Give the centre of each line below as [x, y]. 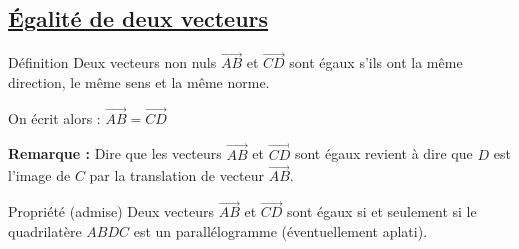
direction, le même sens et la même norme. [139, 82]
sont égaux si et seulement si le [382, 211]
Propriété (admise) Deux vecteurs [111, 211]
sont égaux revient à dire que [383, 153]
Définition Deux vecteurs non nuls [112, 62]
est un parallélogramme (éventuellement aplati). [280, 230]
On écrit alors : [54, 117]
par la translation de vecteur [176, 175]
